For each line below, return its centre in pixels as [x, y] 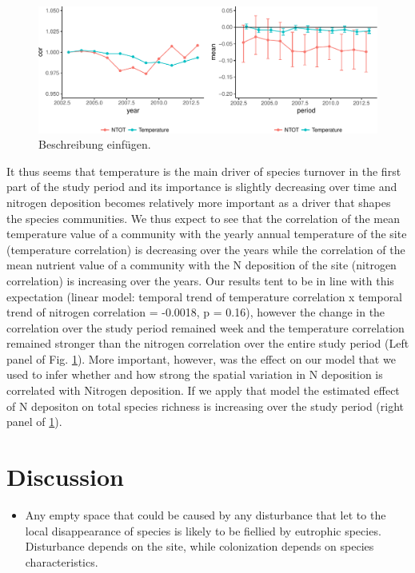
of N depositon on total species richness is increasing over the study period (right [206, 406]
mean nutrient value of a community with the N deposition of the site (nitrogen [202, 265]
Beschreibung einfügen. [95, 144]
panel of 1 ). [34, 422]
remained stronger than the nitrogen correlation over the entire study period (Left [208, 343]
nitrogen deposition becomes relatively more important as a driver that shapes [199, 202]
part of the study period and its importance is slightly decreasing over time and [202, 187]
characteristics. [62, 561]
